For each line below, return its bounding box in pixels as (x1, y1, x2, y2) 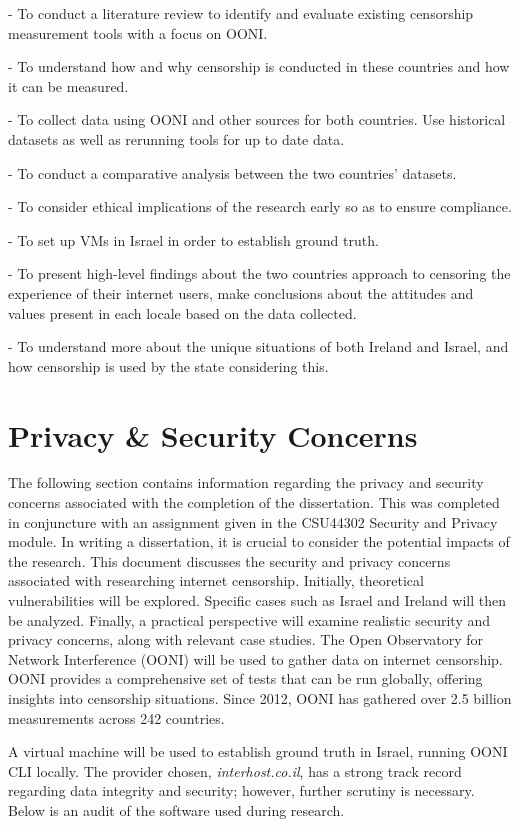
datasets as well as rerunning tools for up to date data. (8, 128, 345, 149)
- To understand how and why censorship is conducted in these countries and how (8, 56, 510, 77)
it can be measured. (8, 75, 129, 96)
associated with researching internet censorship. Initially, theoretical (8, 570, 424, 591)
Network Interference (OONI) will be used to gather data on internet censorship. (8, 648, 503, 669)
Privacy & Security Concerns (8, 414, 418, 455)
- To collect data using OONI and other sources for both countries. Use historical (8, 109, 506, 130)
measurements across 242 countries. (8, 707, 225, 728)
